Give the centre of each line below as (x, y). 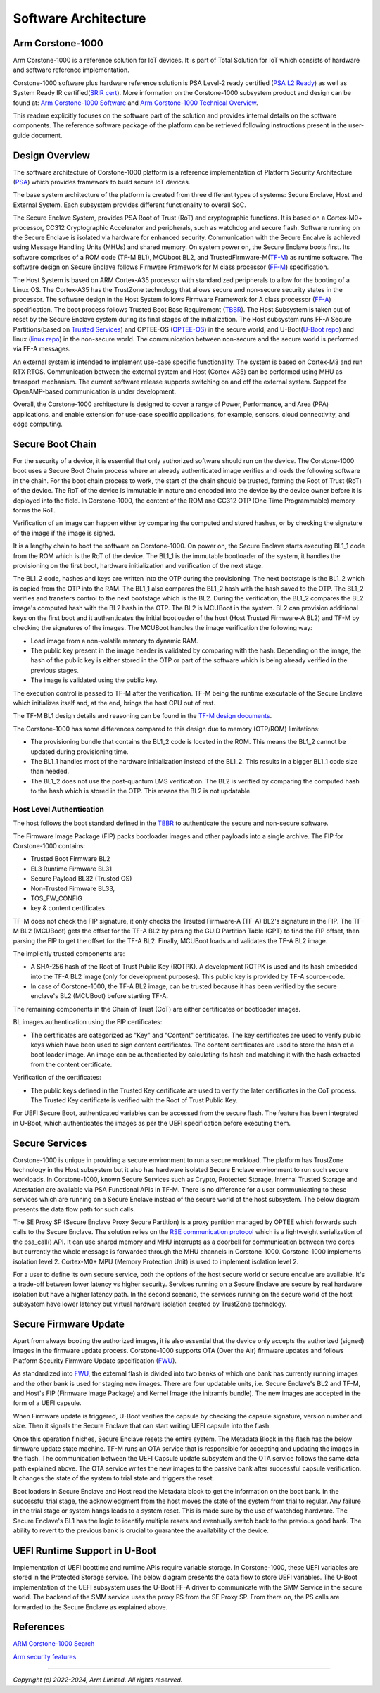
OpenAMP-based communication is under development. (94, 391)
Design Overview (52, 155)
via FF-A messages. (42, 349)
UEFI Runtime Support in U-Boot (85, 1550)
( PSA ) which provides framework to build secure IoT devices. (102, 182)
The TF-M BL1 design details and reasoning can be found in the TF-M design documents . (142, 716)
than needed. (50, 772)
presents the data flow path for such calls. (74, 1209)
